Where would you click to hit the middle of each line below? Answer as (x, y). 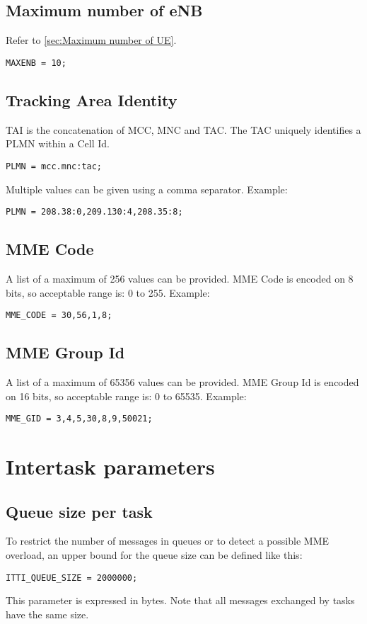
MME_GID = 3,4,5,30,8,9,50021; (79, 419)
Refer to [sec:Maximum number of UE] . (91, 40)
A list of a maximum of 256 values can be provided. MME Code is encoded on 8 (180, 278)
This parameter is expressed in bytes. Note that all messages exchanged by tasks (180, 600)
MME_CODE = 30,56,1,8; (59, 316)
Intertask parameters (110, 466)
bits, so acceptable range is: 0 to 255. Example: (108, 292)
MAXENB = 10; (36, 63)
